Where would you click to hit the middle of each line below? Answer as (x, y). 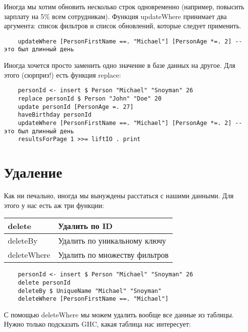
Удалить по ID (85, 226)
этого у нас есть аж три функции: (54, 205)
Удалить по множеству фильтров (113, 255)
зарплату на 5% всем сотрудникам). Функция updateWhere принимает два (115, 16)
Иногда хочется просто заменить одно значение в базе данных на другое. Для (120, 65)
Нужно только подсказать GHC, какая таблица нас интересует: (97, 324)
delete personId (44, 282)
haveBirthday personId (55, 115)
